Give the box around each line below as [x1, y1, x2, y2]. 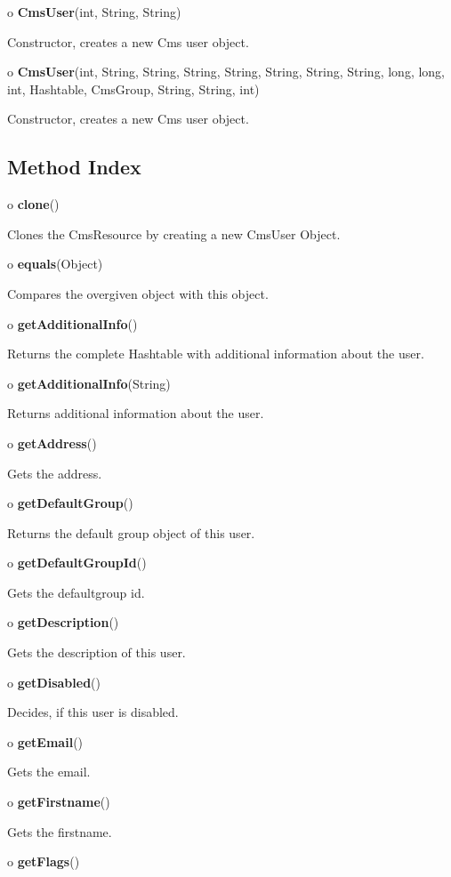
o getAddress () [7, 433, 97, 452]
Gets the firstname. [7, 822, 112, 841]
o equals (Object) [7, 254, 103, 273]
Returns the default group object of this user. [7, 523, 255, 542]
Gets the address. [7, 463, 102, 482]
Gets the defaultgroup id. [7, 583, 145, 601]
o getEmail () [7, 732, 84, 751]
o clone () [7, 195, 60, 213]
